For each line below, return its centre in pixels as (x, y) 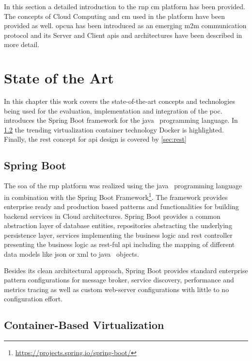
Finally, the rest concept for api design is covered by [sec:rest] (95, 139)
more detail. (22, 44)
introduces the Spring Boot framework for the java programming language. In (121, 120)
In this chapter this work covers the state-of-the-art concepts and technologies (119, 101)
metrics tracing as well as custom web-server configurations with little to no (117, 289)
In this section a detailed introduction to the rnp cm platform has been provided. (125, 6)
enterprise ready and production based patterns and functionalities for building (121, 206)
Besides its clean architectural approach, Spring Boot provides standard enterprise (126, 270)
